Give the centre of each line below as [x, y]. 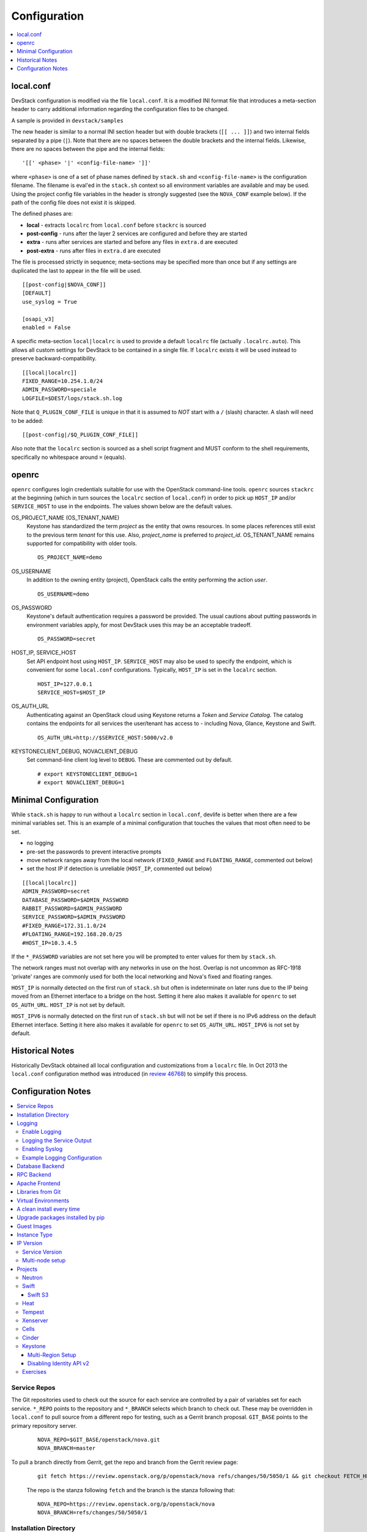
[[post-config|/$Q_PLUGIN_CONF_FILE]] [80, 434]
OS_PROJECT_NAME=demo [70, 557]
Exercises [35, 1372]
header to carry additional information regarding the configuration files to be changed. [120, 109]
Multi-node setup [44, 1261]
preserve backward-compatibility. [54, 358]
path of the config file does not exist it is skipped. [74, 202]
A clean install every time [48, 1209]
